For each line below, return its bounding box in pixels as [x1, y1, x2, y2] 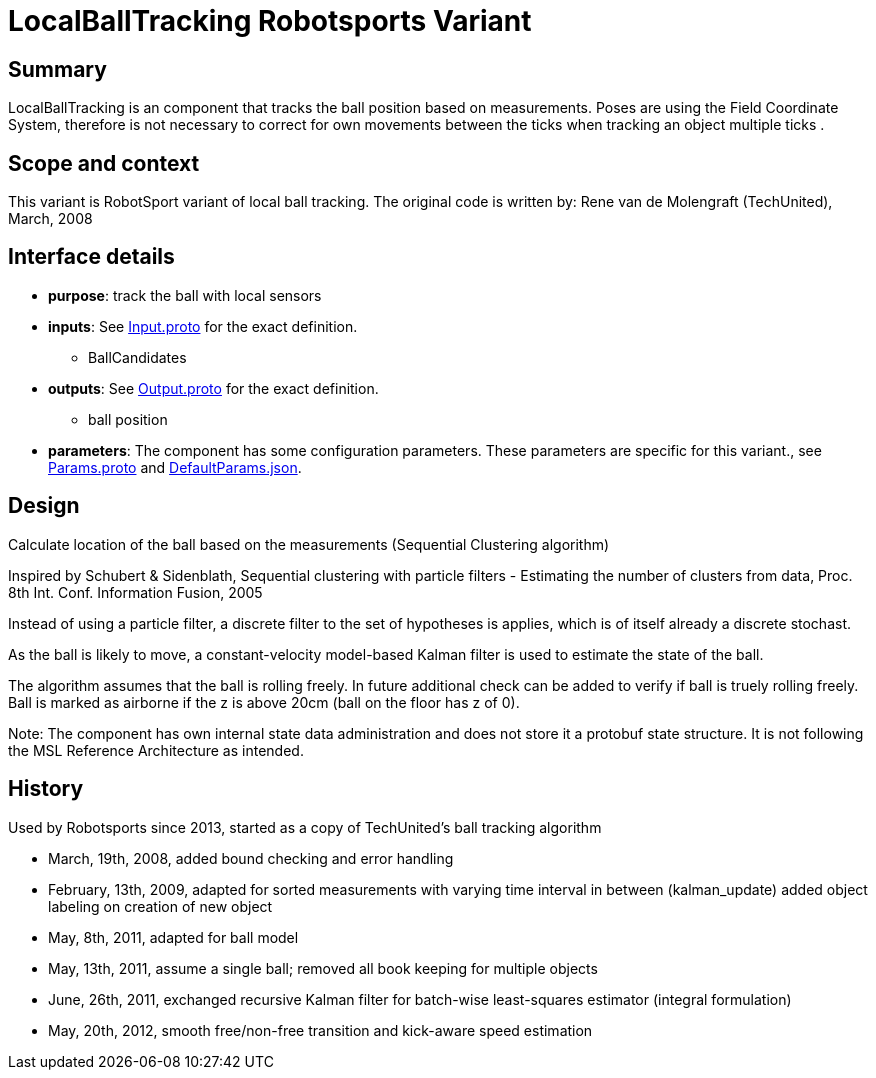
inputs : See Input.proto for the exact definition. [48, 317, 358, 335]
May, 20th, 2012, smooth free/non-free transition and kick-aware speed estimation [48, 1021, 593, 1039]
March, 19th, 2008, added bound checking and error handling [48, 849, 454, 867]
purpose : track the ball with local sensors [48, 286, 322, 304]
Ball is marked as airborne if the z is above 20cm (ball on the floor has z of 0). [8, 693, 520, 711]
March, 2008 [8, 210, 93, 228]
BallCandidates [88, 348, 187, 366]
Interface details [8, 244, 175, 270]
